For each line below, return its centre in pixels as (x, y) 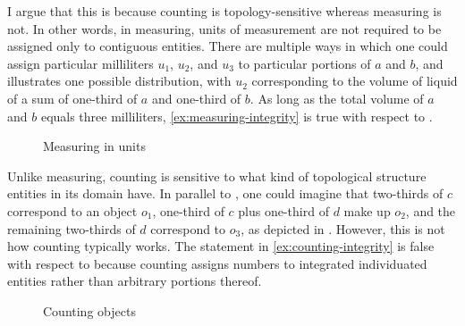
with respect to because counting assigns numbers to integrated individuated (217, 263)
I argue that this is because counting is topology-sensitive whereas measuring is (224, 11)
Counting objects (89, 310)
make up (367, 210)
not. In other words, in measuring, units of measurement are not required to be (224, 28)
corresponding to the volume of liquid (355, 81)
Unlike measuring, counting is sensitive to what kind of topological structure (217, 176)
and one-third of (196, 98)
